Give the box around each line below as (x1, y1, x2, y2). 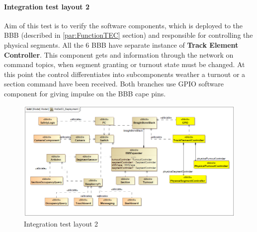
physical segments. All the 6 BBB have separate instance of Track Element (4, 39, 239, 50)
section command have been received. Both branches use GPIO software (4, 78, 224, 89)
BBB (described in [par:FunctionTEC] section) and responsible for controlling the (4, 30, 253, 40)
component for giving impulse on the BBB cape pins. (4, 88, 166, 98)
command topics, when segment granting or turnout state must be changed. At (4, 59, 245, 70)
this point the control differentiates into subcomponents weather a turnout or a (4, 69, 246, 79)
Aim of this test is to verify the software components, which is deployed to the (4, 20, 243, 30)
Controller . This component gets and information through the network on (4, 49, 234, 60)
